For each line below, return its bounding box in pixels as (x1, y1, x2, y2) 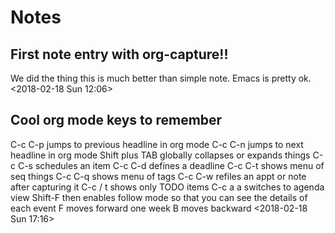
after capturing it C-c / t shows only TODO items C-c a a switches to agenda (10, 181, 325, 193)
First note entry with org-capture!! (10, 46, 229, 63)
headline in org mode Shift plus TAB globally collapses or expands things (10, 149, 311, 161)
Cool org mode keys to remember (10, 112, 223, 129)
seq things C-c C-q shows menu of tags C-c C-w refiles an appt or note (10, 170, 307, 182)
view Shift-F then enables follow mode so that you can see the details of (10, 191, 308, 203)
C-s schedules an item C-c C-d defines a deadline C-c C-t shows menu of (17, 159, 325, 171)
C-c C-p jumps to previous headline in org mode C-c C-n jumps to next (10, 138, 304, 150)
